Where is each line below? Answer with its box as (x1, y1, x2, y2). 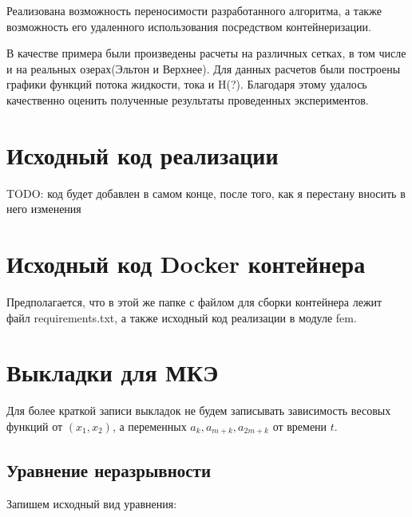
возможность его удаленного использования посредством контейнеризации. (6, 18, 371, 34)
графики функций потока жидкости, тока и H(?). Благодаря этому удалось (6, 76, 367, 93)
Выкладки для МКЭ (6, 356, 219, 389)
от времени (272, 417, 327, 434)
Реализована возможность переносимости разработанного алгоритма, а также (6, 2, 382, 18)
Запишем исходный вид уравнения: (6, 495, 177, 511)
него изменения (6, 200, 81, 217)
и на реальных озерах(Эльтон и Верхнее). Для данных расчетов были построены (6, 60, 401, 77)
